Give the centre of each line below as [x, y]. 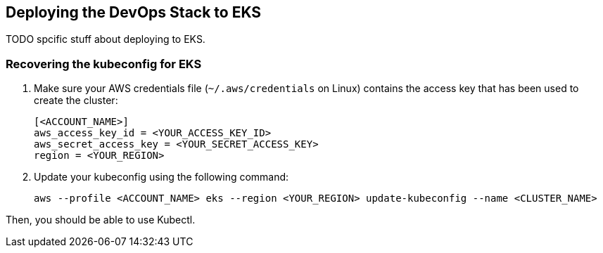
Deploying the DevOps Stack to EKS [134, 12]
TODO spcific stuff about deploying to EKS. [106, 39]
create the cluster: [76, 100]
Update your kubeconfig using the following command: [161, 177]
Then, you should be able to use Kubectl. [101, 220]
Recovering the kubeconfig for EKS [104, 64]
